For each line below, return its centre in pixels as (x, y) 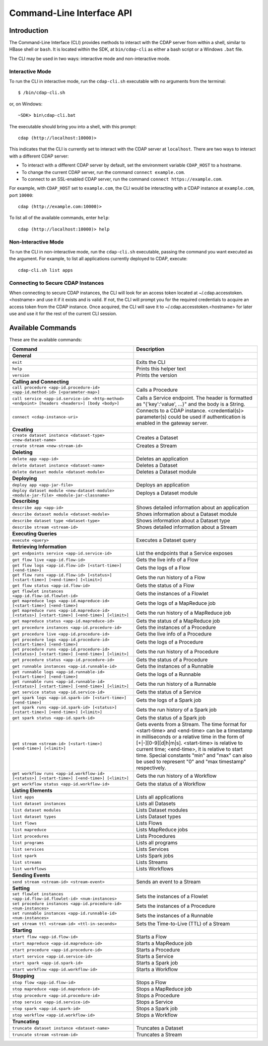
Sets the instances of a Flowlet (172, 896)
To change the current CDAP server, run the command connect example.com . (103, 172)
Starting (22, 930)
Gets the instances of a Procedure (176, 628)
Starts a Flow (152, 937)
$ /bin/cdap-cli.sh (42, 93)
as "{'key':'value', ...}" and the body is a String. (191, 404)
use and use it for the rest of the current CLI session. (63, 314)
